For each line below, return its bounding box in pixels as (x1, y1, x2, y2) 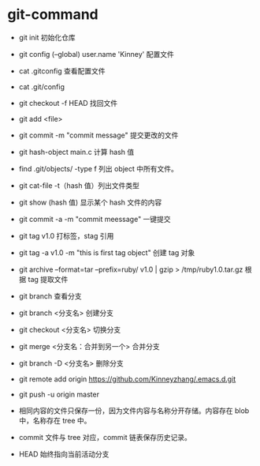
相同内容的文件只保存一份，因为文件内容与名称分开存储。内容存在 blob (18, 405, 250, 415)
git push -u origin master (18, 389, 100, 399)
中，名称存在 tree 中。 (18, 415, 91, 425)
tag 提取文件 (28, 274, 69, 284)
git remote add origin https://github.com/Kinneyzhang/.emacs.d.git (18, 374, 236, 384)
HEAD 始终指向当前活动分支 (18, 449, 110, 459)
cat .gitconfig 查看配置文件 (18, 66, 106, 76)
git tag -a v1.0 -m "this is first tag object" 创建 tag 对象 (18, 247, 195, 257)
